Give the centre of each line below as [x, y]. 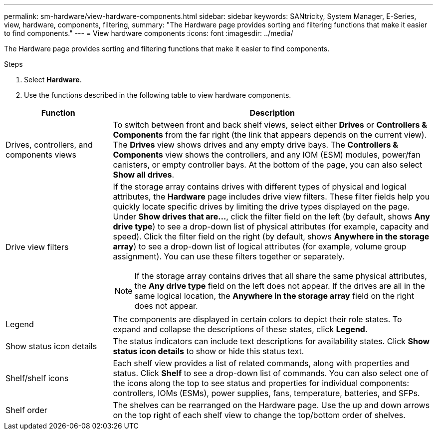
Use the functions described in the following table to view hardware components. [158, 95]
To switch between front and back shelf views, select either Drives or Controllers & [270, 125]
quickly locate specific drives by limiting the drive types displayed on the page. [261, 207]
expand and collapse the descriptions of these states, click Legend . [240, 329]
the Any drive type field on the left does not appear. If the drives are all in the [280, 286]
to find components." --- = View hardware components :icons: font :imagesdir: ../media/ [149, 33]
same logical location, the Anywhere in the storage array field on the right [274, 296]
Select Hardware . [53, 80]
